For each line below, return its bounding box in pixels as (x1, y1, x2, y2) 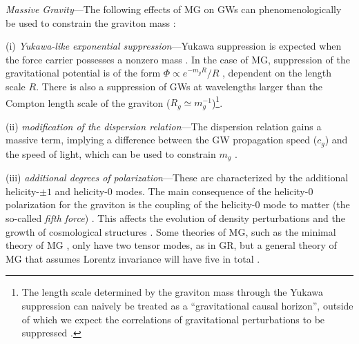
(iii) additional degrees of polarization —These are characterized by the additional (6, 170, 349, 185)
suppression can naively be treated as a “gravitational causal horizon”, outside (21, 298, 353, 312)
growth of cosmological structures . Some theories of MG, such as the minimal (6, 224, 336, 239)
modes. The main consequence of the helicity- (115, 183, 309, 198)
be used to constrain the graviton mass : (6, 15, 176, 30)
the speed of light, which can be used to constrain (6, 146, 216, 161)
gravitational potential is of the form (6, 65, 161, 80)
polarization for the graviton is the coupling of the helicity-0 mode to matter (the (6, 197, 350, 212)
